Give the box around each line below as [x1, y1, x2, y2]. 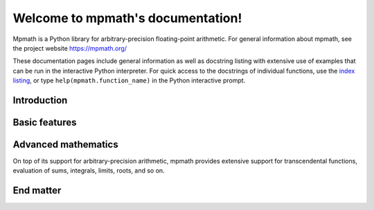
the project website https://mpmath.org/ [12, 44, 127, 52]
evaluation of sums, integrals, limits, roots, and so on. [12, 166, 166, 175]
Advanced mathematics [12, 139, 118, 150]
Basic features [12, 116, 77, 128]
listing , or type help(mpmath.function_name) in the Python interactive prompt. [12, 76, 246, 85]
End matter [12, 184, 62, 197]
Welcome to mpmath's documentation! [12, 10, 242, 26]
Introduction [12, 94, 68, 106]
